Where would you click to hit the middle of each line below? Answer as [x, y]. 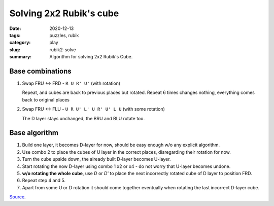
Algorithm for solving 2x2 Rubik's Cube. [91, 57]
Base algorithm [34, 133]
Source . [18, 197]
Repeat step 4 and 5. [44, 181]
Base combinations [41, 71]
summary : [21, 57]
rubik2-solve [63, 49]
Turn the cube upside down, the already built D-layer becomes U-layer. [96, 159]
